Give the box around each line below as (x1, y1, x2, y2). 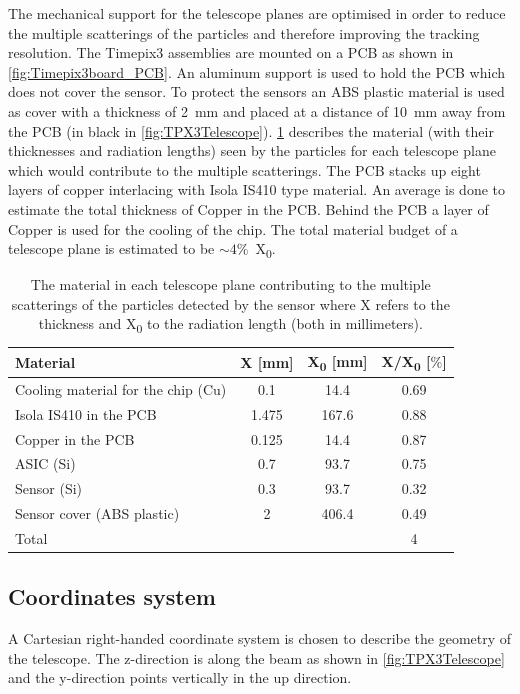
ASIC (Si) (15, 453, 76, 474)
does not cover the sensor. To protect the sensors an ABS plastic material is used (8, 81, 505, 102)
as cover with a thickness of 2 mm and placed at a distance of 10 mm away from (8, 100, 506, 121)
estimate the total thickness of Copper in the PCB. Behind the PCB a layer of (8, 198, 489, 219)
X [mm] (240, 351, 294, 372)
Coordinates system (8, 581, 216, 612)
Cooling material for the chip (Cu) (15, 378, 227, 399)
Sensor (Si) (15, 478, 83, 499)
